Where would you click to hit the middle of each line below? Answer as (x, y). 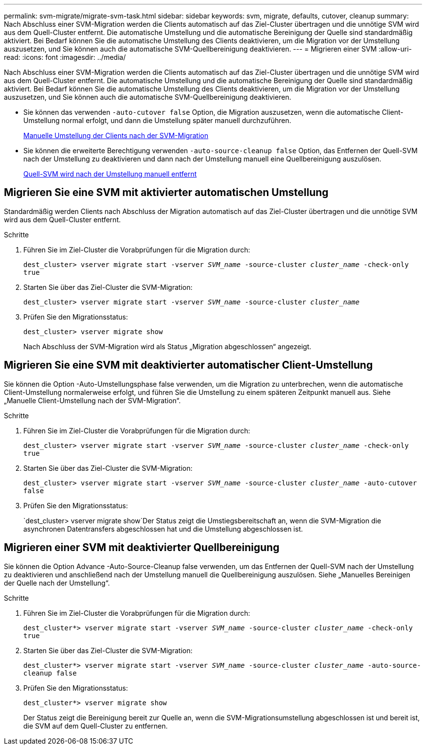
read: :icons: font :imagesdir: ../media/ (65, 57)
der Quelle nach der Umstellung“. (57, 583)
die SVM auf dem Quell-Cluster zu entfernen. (96, 726)
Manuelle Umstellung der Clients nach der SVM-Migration (116, 135)
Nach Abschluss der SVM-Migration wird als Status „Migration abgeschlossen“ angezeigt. (168, 346)
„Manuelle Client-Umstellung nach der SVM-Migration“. (92, 400)
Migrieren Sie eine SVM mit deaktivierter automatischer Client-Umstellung (188, 365)
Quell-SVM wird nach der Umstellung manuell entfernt (110, 174)
